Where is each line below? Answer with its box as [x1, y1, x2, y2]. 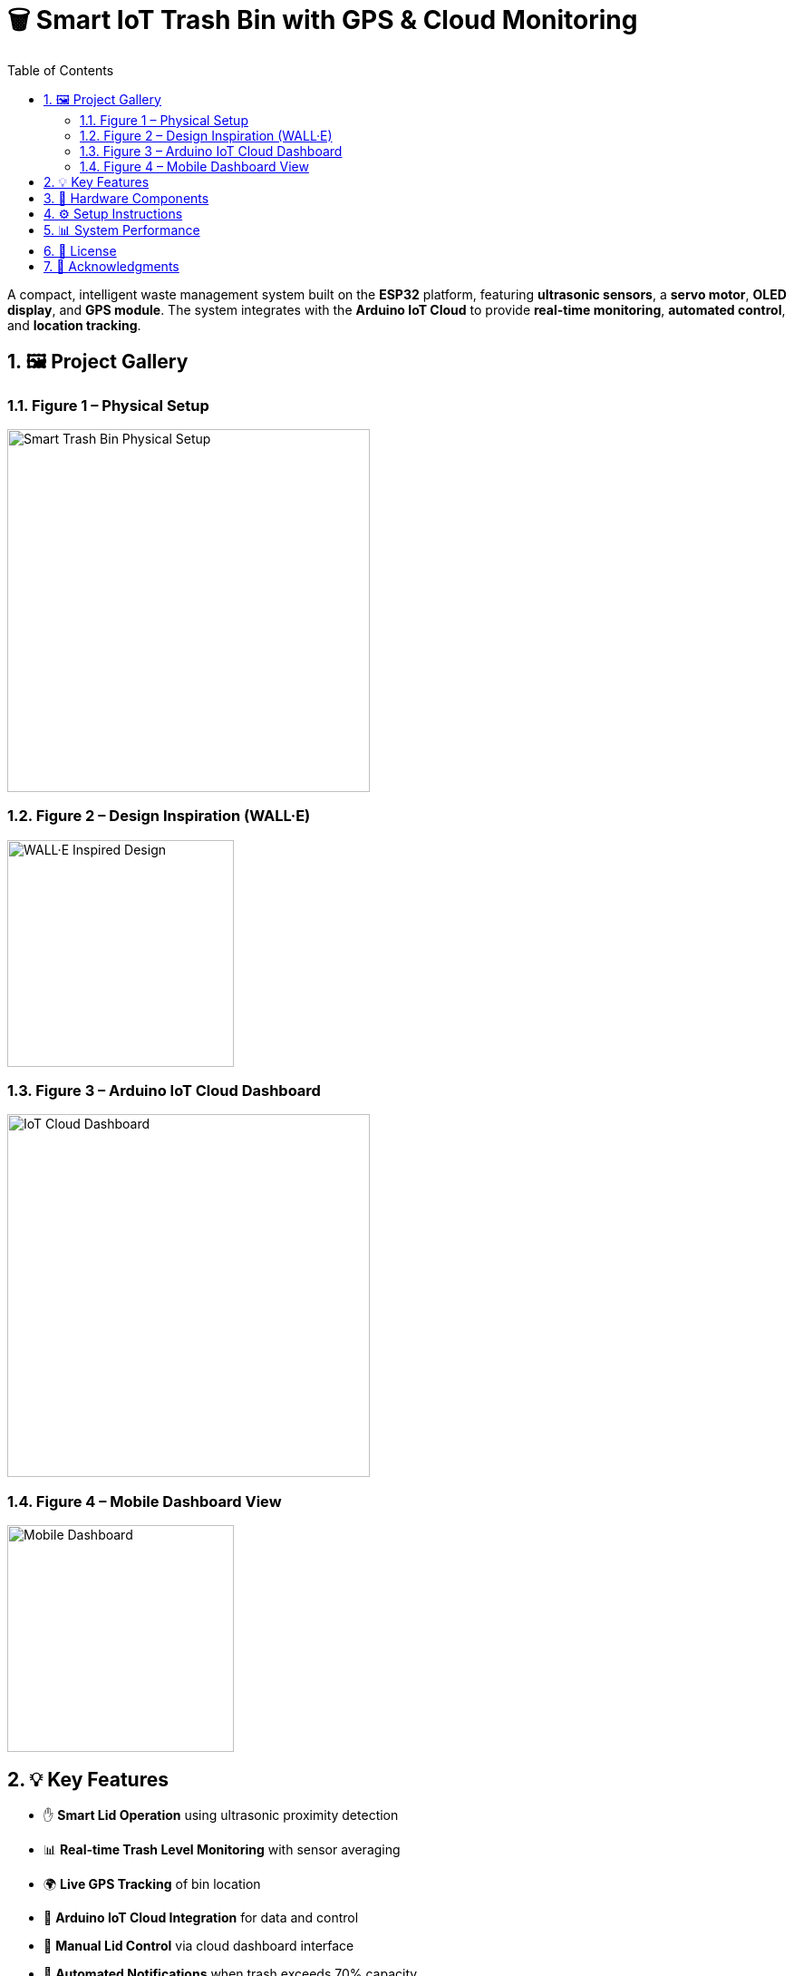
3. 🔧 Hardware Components [44, 190, 209, 206]
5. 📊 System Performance [44, 221, 200, 238]
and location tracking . [7, 317, 141, 333]
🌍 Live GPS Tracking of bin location [44, 1876, 261, 1893]
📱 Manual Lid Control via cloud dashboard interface [44, 1938, 354, 1954]
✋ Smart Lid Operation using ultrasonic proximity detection [44, 1807, 399, 1824]
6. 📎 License [44, 242, 117, 259]
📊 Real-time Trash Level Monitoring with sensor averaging [44, 1842, 401, 1858]
